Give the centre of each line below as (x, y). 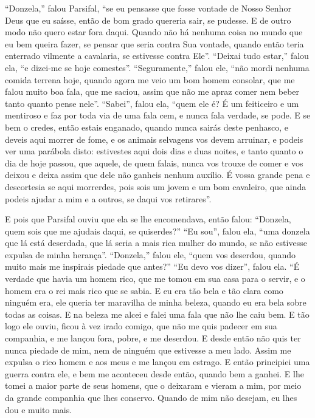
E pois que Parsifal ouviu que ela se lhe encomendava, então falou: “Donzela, (148, 219)
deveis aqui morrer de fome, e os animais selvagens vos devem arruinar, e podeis (154, 139)
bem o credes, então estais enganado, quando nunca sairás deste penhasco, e (147, 127)
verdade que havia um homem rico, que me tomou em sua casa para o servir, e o (155, 279)
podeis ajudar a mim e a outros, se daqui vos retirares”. (108, 198)
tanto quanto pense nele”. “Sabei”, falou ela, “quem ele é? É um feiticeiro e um (152, 103)
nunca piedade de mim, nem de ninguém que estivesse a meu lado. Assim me (148, 350)
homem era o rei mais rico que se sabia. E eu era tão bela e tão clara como (144, 290)
